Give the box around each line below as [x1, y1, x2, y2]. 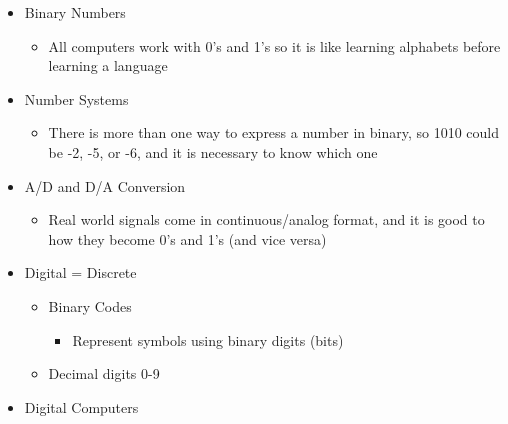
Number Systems [24, 88, 129, 109]
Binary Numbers [24, 2, 126, 22]
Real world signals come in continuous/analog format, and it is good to [48, 209, 485, 230]
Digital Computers [24, 396, 139, 417]
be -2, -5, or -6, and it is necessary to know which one [48, 141, 378, 162]
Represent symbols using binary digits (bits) [72, 329, 344, 350]
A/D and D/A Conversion [24, 175, 186, 196]
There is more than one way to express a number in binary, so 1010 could [48, 122, 500, 143]
